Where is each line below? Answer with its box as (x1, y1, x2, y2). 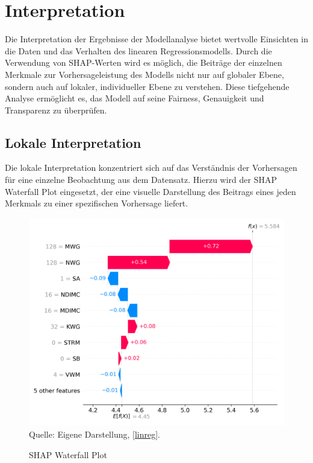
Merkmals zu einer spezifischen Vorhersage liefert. (5, 197, 188, 209)
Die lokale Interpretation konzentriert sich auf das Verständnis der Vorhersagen (5, 161, 297, 174)
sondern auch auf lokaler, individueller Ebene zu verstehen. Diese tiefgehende (5, 80, 290, 92)
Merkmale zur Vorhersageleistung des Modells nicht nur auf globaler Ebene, (5, 68, 284, 80)
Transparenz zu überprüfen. (5, 103, 107, 116)
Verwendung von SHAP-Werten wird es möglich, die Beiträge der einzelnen (5, 56, 282, 69)
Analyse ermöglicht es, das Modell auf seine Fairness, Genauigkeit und (5, 92, 264, 104)
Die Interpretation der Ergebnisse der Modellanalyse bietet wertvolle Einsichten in (5, 33, 308, 45)
